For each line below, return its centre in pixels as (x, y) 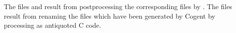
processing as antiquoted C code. (52, 25)
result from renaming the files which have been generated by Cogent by (110, 16)
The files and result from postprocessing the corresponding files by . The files (118, 6)
